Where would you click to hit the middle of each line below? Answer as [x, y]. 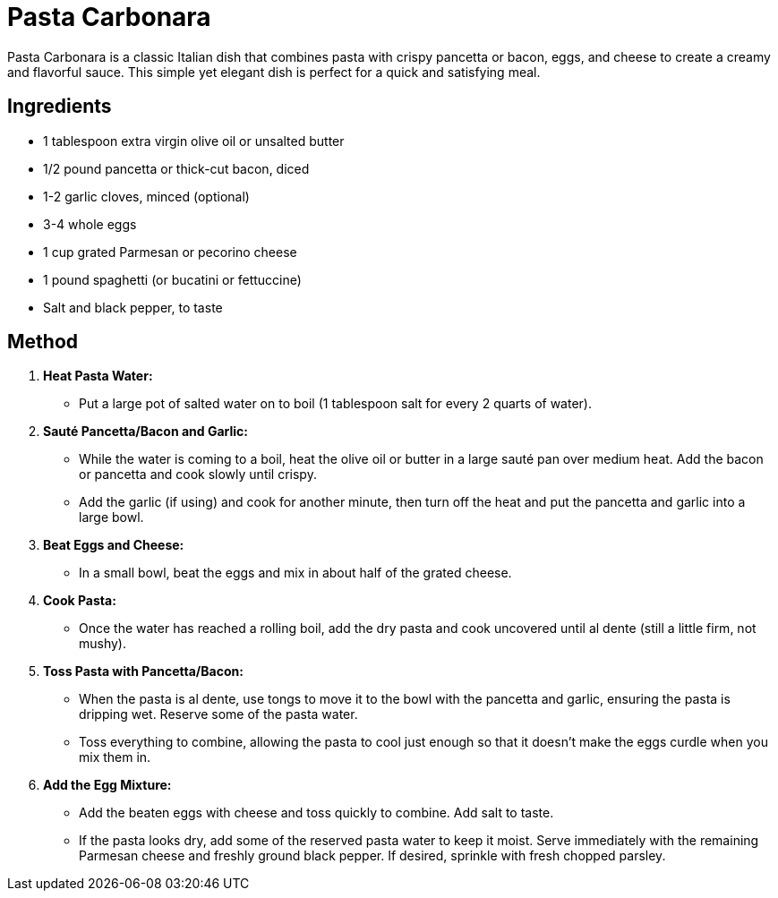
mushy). [103, 644]
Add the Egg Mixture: [107, 785]
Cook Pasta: [80, 601]
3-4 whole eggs [90, 224]
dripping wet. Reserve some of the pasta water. [218, 714]
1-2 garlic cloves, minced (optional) [146, 196]
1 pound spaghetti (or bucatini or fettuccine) [172, 279]
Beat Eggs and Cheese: [114, 545]
